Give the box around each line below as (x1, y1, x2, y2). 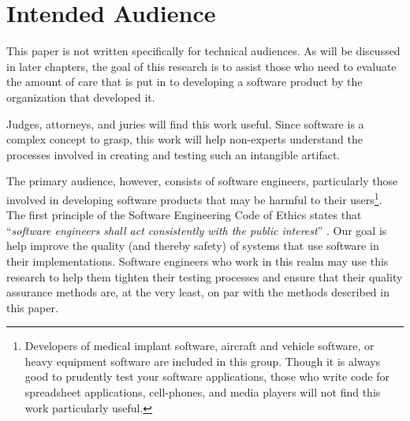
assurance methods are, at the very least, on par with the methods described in (6, 284, 389, 300)
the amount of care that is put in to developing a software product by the (6, 73, 363, 90)
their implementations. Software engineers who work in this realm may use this (6, 252, 389, 269)
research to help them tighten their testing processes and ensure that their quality (6, 268, 403, 285)
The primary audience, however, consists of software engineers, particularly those (6, 173, 398, 189)
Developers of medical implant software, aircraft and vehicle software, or (24, 337, 375, 354)
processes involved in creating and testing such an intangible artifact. (6, 146, 341, 162)
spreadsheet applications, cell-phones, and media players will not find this (24, 384, 381, 401)
